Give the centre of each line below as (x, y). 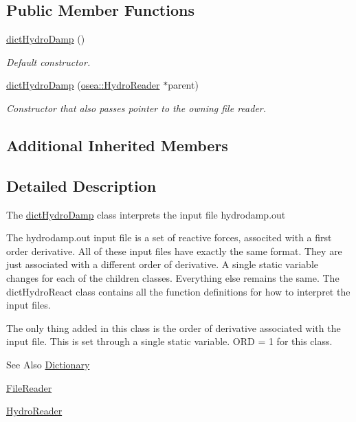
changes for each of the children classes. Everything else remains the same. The (173, 277)
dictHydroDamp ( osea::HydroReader (83, 85)
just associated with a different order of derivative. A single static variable (163, 264)
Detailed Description (81, 185)
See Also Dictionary (48, 364)
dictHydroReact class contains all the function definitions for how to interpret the (178, 291)
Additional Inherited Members (117, 145)
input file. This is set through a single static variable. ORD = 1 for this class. (169, 341)
